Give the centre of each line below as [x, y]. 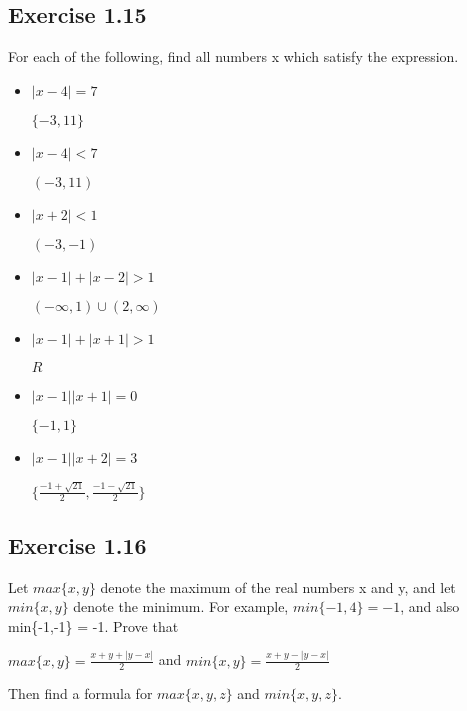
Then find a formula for [80, 693]
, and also [430, 606]
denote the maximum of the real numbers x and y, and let [278, 586]
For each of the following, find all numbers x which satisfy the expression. [233, 56]
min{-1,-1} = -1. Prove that [93, 625]
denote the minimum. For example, [181, 606]
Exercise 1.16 [77, 544]
